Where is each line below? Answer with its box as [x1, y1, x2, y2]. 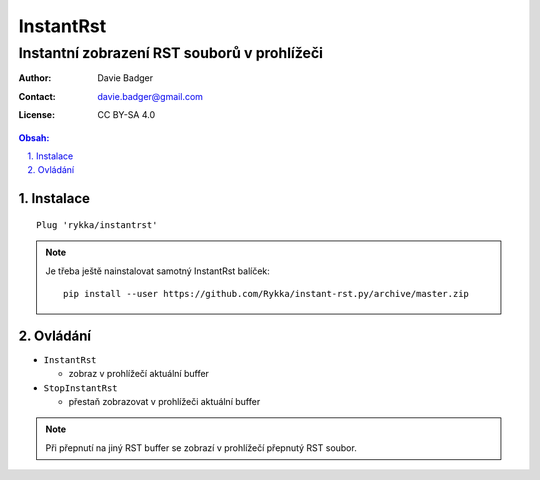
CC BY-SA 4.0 [97, 109, 156, 121]
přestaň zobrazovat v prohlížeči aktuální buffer [68, 396, 261, 407]
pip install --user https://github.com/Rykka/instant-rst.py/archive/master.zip [63, 288, 470, 299]
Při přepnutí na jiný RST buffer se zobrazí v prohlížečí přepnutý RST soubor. [45, 441, 357, 454]
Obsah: [18, 131, 50, 144]
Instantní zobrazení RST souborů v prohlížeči [18, 44, 324, 62]
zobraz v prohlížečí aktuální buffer [68, 368, 210, 380]
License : [18, 109, 55, 121]
